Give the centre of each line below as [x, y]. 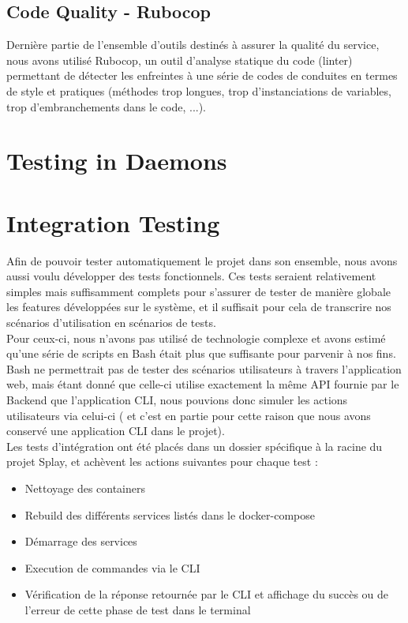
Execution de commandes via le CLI [112, 567]
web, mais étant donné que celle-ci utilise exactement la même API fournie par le [203, 384]
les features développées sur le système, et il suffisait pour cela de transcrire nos [199, 307]
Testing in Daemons [117, 161]
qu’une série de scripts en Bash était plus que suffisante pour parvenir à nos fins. [201, 353]
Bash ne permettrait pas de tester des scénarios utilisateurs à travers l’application [204, 368]
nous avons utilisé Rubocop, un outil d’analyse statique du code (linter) [180, 60]
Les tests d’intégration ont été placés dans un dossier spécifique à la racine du [195, 446]
